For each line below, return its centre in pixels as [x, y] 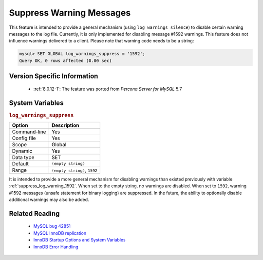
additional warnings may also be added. [49, 200]
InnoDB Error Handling [56, 247]
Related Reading [34, 213]
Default [20, 163]
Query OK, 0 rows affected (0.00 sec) [66, 60]
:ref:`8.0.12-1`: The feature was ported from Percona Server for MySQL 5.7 [108, 89]
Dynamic [22, 151]
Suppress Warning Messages [70, 13]
